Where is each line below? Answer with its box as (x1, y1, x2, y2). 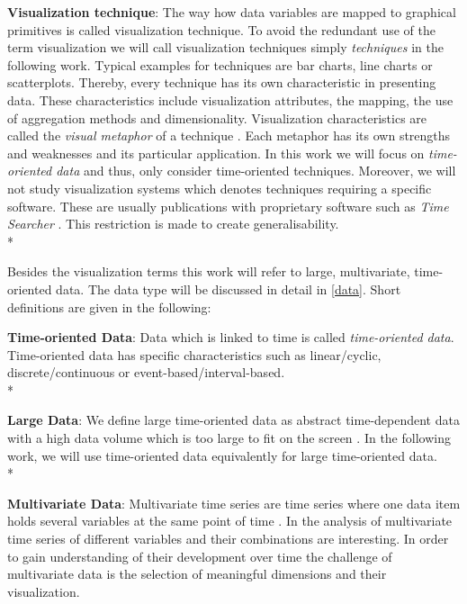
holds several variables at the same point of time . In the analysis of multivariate (7, 511, 453, 530)
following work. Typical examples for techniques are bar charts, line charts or (7, 55, 433, 74)
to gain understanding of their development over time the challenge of (7, 546, 392, 565)
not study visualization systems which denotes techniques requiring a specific (7, 178, 432, 197)
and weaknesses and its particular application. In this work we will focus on (7, 143, 425, 162)
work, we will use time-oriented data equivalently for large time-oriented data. (7, 446, 437, 464)
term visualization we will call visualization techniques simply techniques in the (7, 38, 444, 57)
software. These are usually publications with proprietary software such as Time (7, 196, 449, 215)
